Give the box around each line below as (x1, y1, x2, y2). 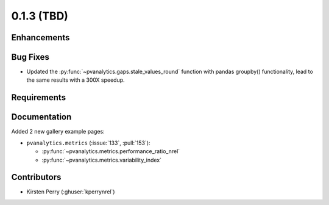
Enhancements (11, 32, 70, 43)
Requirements (11, 92, 66, 103)
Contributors (11, 172, 62, 182)
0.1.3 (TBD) (11, 9, 68, 23)
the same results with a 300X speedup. (26, 76, 125, 84)
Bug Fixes (11, 52, 50, 62)
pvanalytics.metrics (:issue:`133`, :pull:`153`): (26, 139, 150, 146)
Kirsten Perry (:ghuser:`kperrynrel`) (26, 188, 115, 195)
